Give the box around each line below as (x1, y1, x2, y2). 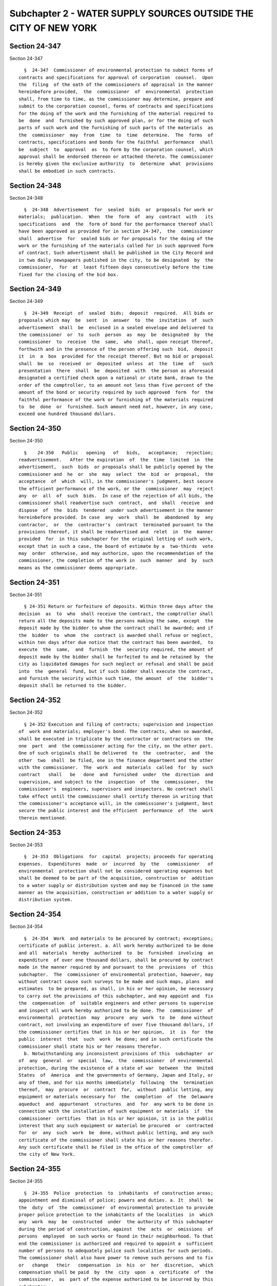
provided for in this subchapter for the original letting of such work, (18, 536, 213, 542)
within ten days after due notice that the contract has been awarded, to (18, 639, 213, 646)
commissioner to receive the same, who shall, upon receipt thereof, (18, 339, 213, 345)
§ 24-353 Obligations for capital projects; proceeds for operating (24, 854, 213, 860)
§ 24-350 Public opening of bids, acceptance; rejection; (24, 450, 213, 455)
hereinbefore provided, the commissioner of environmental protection (18, 89, 213, 95)
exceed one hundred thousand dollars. (18, 411, 116, 417)
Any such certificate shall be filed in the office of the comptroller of (18, 1145, 213, 1150)
